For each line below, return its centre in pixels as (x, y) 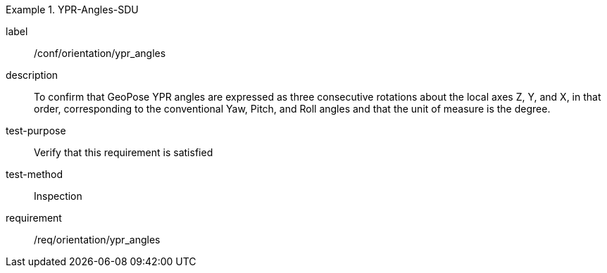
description (32, 75)
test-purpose (36, 131)
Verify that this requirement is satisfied (124, 152)
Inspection (58, 196)
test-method (34, 174)
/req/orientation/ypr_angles (97, 240)
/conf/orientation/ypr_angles (100, 53)
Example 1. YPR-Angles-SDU (72, 9)
